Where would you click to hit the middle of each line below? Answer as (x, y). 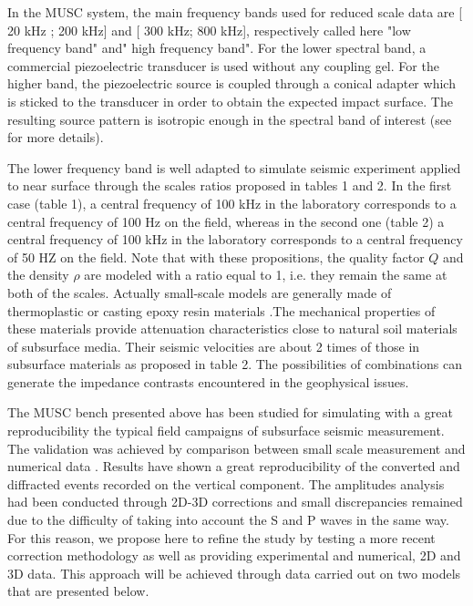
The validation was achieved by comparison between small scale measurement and (236, 448)
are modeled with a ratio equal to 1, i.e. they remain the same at (266, 275)
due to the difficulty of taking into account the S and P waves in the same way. (228, 520)
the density (38, 275)
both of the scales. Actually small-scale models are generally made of (200, 292)
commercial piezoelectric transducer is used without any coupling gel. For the (223, 65)
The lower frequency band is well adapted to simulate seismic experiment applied (234, 167)
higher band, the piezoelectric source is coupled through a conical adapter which (231, 83)
